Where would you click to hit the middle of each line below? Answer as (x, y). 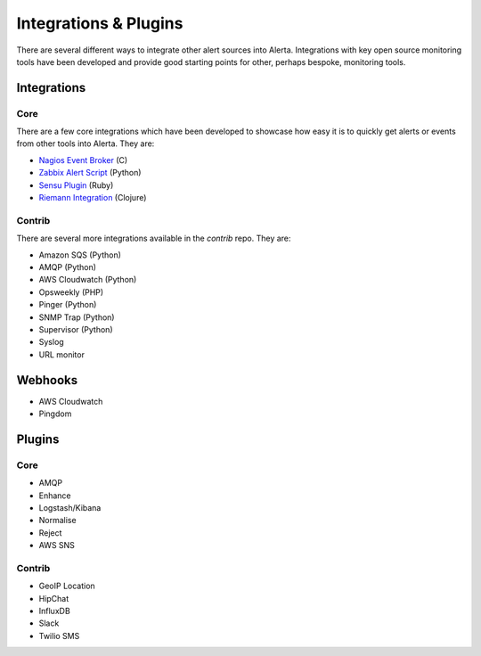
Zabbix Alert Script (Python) (90, 173)
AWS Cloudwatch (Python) (88, 280)
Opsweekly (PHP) (71, 292)
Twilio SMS (59, 635)
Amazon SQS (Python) (80, 255)
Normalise (57, 521)
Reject (50, 533)
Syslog (51, 342)
